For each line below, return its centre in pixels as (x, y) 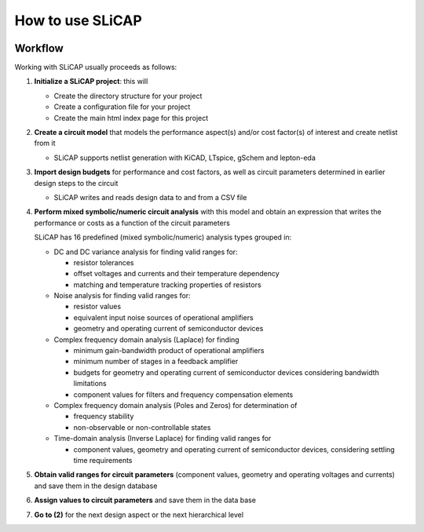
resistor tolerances (104, 262)
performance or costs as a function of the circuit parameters (132, 223)
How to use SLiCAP (79, 20)
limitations (90, 384)
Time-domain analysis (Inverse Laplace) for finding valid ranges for (163, 439)
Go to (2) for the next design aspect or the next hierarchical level (139, 515)
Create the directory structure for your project (128, 96)
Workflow (39, 48)
